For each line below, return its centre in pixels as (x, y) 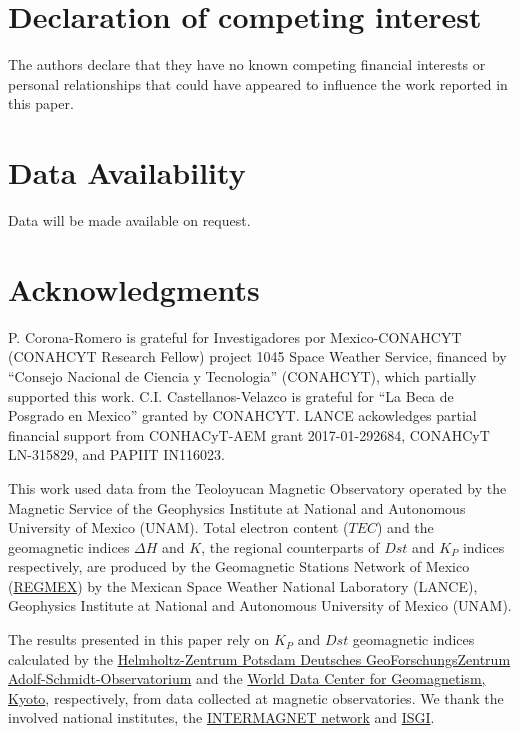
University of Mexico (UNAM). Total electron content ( (178, 527)
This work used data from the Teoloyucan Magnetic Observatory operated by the (257, 487)
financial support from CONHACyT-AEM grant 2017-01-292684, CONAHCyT (249, 434)
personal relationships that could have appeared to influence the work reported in (258, 83)
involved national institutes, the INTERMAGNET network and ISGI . (221, 717)
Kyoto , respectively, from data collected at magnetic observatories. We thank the (256, 697)
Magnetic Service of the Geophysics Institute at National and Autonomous (237, 507)
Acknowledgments (134, 288)
